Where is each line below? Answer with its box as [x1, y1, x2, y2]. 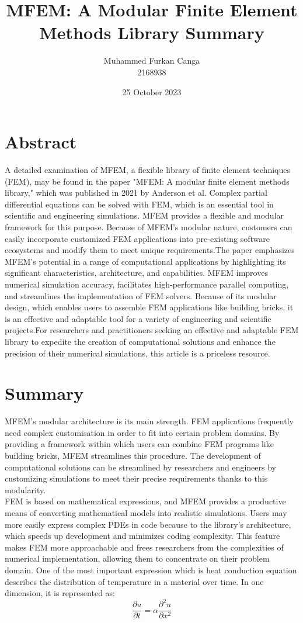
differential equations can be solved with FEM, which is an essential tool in [5, 198, 274, 210]
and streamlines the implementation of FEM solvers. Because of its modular [5, 289, 277, 302]
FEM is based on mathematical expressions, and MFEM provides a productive [5, 495, 286, 507]
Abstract [5, 130, 77, 154]
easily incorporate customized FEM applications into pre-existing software [5, 232, 270, 244]
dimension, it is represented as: [5, 587, 115, 599]
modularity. [5, 483, 46, 496]
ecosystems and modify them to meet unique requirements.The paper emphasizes [5, 244, 295, 256]
